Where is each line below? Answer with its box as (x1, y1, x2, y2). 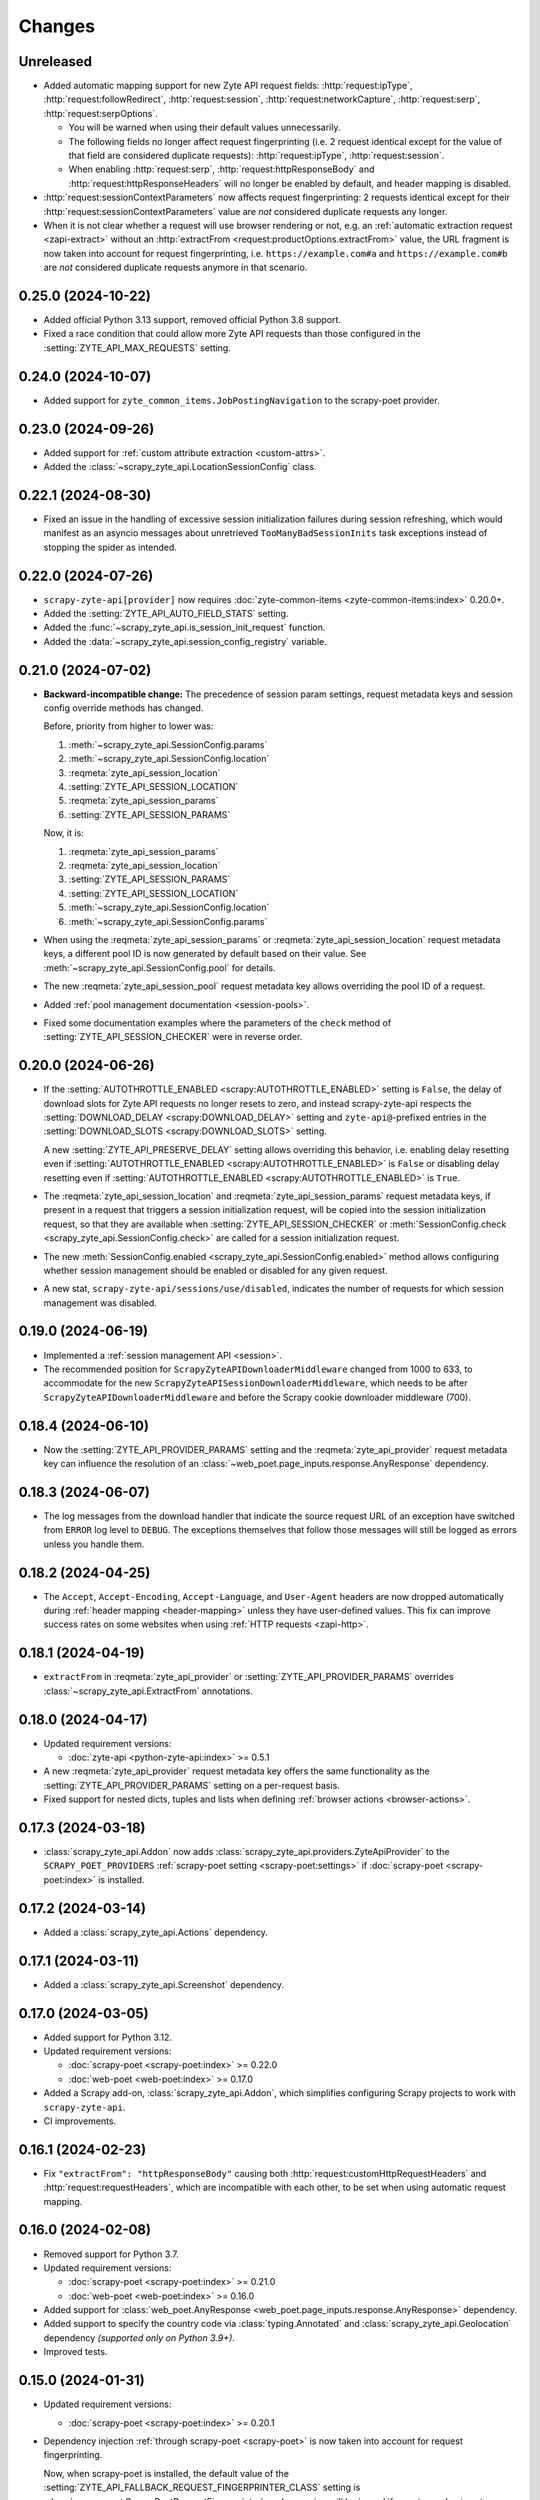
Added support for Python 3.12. (43, 2031, 172, 2043)
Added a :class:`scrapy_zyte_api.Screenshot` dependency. (43, 1978, 284, 1990)
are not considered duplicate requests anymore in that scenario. (43, 261, 308, 274)
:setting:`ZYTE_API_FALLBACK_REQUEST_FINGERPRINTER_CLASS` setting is (43, 2481, 361, 2494)
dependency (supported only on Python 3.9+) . (43, 2331, 235, 2344)
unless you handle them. (43, 1538, 145, 1550)
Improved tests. (43, 2346, 108, 2358)
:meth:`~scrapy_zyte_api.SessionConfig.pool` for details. (43, 961, 276, 974)
